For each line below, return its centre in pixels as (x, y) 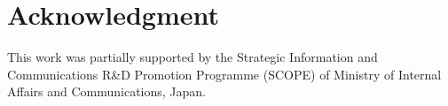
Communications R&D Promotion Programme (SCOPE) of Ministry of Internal (224, 74)
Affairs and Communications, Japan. (107, 91)
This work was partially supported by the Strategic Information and (193, 57)
